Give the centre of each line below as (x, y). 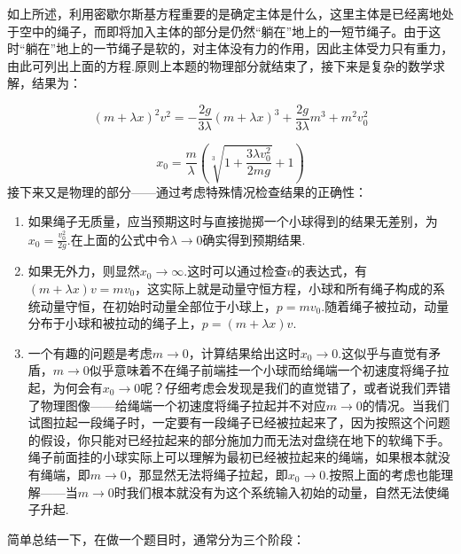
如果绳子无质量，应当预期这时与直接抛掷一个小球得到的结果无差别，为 (233, 221)
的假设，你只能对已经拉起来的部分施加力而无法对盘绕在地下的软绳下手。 (239, 439)
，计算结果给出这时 (244, 352)
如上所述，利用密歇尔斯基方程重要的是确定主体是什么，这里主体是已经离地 (224, 13)
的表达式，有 (329, 271)
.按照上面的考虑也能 (383, 474)
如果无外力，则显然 (84, 271)
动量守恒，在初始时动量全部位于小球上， (158, 305)
